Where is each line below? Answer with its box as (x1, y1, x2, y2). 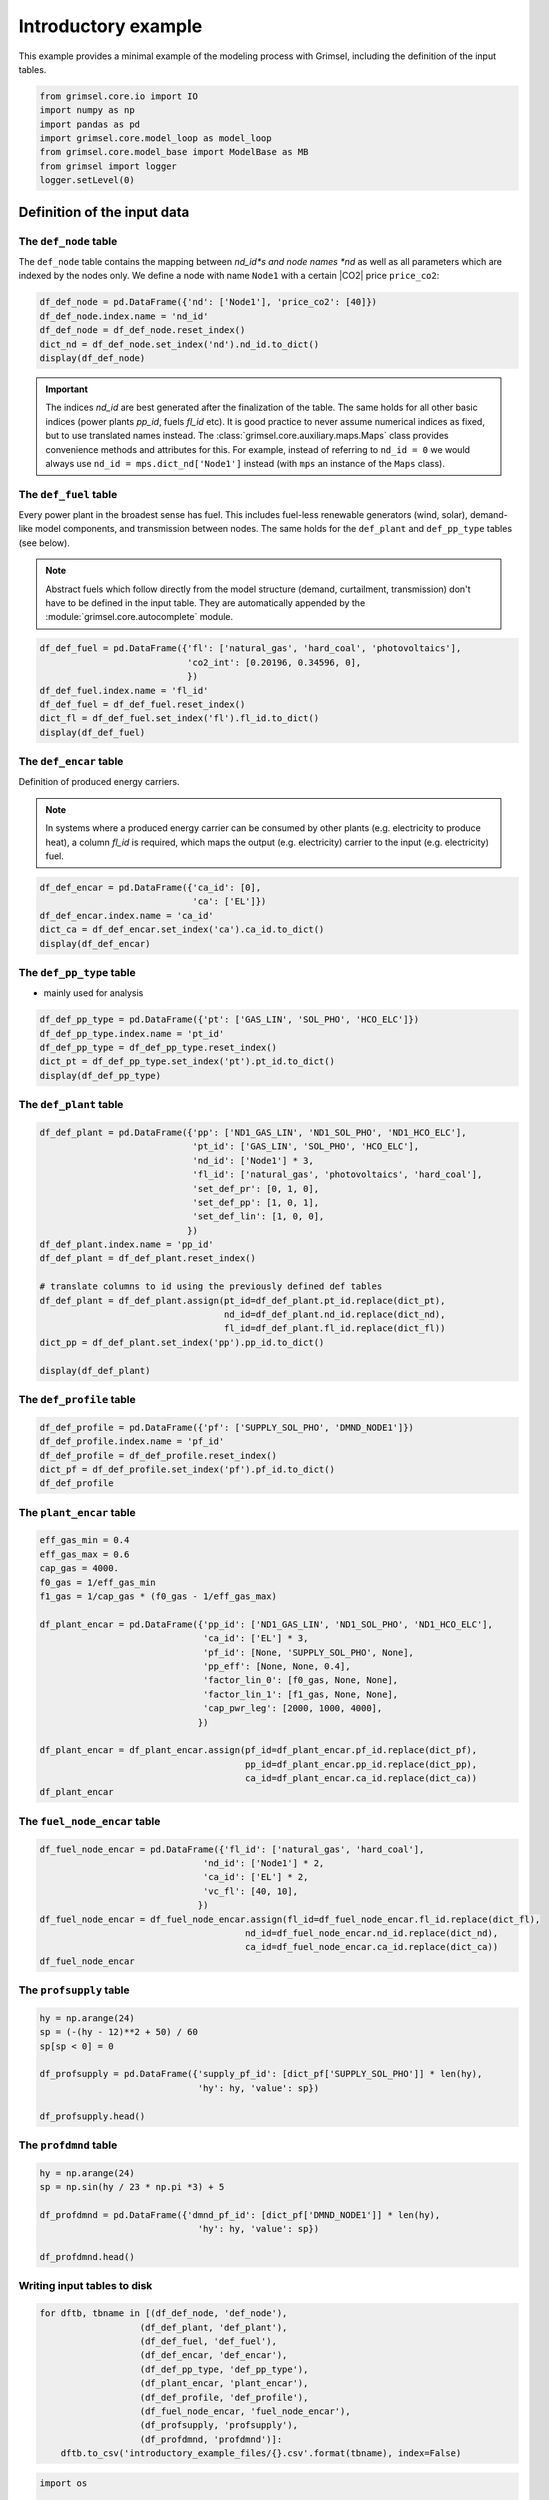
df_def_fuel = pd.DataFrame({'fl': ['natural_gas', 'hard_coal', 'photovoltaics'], (39, 643, 462, 654)
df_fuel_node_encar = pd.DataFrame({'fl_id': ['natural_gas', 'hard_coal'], (39, 1843, 425, 1855)
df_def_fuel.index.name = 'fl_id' (39, 685, 209, 696)
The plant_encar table (18, 1505, 137, 1519)
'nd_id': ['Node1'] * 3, (192, 1155, 314, 1166)
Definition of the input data (18, 203, 190, 220)
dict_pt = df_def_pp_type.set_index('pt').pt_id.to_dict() (39, 1056, 335, 1067)
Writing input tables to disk (18, 2279, 153, 2293)
